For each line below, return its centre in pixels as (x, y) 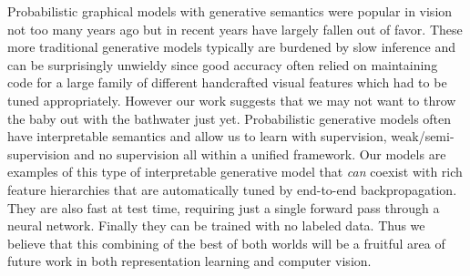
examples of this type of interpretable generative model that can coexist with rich (235, 172)
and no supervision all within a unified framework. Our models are (260, 153)
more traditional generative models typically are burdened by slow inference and (231, 47)
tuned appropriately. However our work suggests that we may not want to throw (232, 100)
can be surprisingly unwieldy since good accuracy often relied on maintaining (223, 64)
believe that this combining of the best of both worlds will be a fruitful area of (226, 243)
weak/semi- (423, 136)
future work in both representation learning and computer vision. (189, 261)
